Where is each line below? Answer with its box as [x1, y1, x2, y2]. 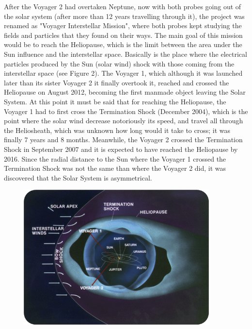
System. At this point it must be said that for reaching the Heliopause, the [4, 96, 226, 106]
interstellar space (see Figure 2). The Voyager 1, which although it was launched [4, 68, 243, 78]
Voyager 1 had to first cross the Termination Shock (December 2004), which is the [4, 106, 248, 116]
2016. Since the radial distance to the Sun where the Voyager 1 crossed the [4, 153, 226, 164]
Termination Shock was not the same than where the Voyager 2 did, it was [4, 163, 226, 173]
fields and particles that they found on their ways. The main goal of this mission [4, 30, 243, 40]
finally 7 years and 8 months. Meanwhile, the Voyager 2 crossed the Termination [4, 134, 243, 145]
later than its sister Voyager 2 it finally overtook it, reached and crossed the [4, 77, 229, 87]
